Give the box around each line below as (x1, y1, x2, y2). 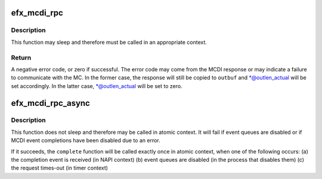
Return (11, 54, 32, 62)
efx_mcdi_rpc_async (11, 98, 91, 108)
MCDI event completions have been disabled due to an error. (11, 137, 160, 144)
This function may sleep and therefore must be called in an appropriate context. (11, 39, 207, 46)
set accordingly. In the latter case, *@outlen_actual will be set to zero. (11, 82, 182, 89)
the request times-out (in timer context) (11, 164, 109, 172)
